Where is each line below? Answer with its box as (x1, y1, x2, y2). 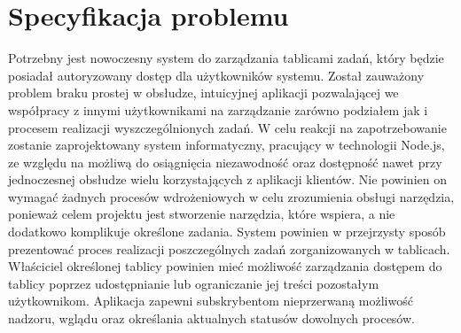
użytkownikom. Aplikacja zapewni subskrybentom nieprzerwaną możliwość (8, 291, 413, 310)
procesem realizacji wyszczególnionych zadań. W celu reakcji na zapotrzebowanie (8, 118, 447, 136)
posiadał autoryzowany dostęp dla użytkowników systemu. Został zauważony (8, 66, 425, 84)
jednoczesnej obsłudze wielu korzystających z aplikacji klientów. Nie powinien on (8, 170, 447, 189)
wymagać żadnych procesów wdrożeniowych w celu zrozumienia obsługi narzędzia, (8, 187, 455, 205)
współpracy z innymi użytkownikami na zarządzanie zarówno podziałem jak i (8, 100, 428, 119)
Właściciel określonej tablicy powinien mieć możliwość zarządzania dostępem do (8, 257, 442, 275)
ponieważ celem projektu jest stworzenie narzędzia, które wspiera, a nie (8, 205, 395, 223)
